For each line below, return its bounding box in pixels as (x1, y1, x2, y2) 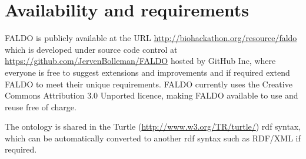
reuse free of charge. (5, 100, 76, 113)
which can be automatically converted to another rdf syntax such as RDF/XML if (5, 131, 301, 144)
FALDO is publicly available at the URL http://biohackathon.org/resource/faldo (5, 32, 297, 44)
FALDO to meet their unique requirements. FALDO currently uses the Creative (5, 77, 292, 90)
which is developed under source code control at (5, 43, 178, 55)
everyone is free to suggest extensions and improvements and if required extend (5, 66, 290, 78)
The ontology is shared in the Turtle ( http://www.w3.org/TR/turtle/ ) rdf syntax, (5, 120, 301, 133)
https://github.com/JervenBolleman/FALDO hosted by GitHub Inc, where (5, 55, 276, 67)
